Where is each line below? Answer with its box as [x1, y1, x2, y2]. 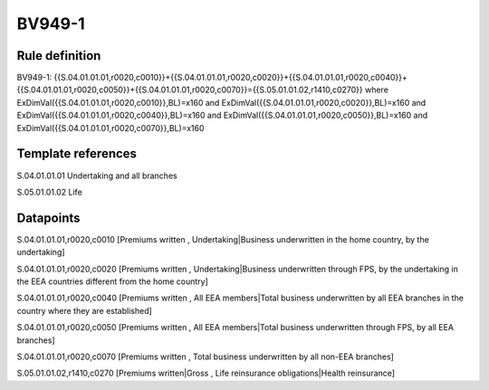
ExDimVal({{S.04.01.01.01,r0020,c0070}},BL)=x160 [16, 122, 205, 133]
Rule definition [16, 48, 101, 63]
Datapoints [16, 210, 81, 225]
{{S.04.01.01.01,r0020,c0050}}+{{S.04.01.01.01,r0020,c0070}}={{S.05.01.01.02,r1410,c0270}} [16, 84, 364, 95]
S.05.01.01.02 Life [16, 186, 83, 197]
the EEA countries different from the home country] [16, 276, 208, 287]
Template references [16, 146, 138, 162]
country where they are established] [16, 305, 153, 316]
